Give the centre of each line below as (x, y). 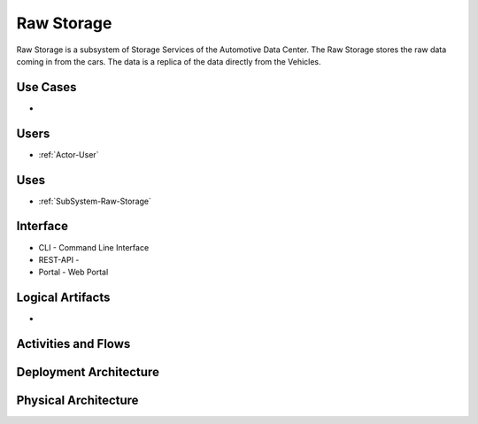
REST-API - (59, 259)
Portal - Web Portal (73, 272)
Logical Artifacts (63, 298)
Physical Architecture (77, 401)
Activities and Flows (73, 344)
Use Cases (46, 87)
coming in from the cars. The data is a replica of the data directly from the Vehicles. (169, 61)
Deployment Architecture (88, 372)
